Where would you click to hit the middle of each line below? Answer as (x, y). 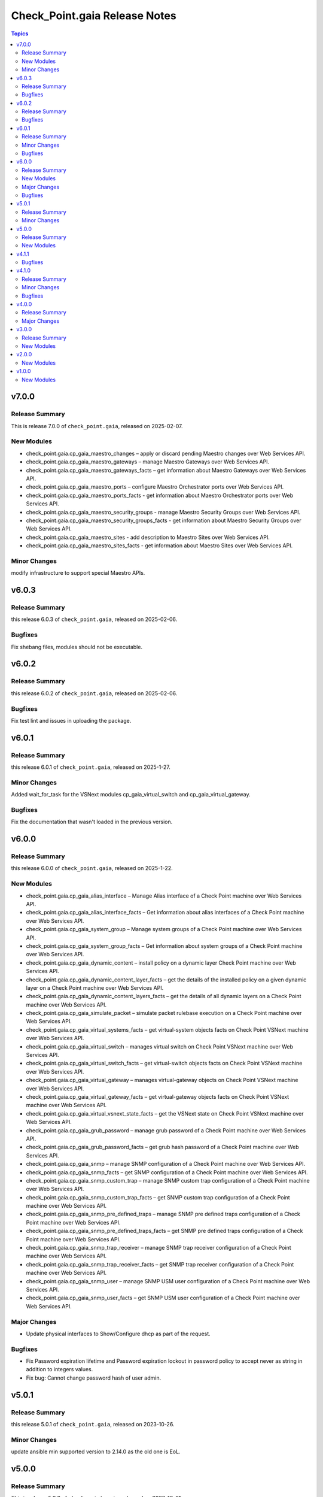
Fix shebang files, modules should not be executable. (77, 647)
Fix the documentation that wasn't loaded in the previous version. (92, 822)
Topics (20, 34)
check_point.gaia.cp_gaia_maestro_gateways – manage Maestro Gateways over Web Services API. (148, 462)
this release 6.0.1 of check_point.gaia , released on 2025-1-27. (91, 767)
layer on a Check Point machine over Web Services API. (95, 987)
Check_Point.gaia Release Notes (94, 16)
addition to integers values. (60, 1369)
